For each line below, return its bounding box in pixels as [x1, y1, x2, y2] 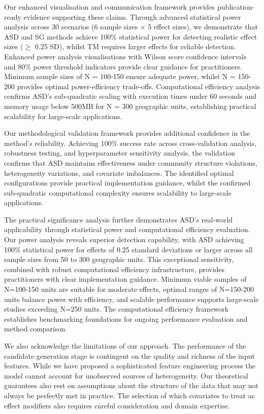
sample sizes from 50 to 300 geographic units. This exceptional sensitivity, [4, 254, 234, 265]
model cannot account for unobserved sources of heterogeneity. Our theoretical [4, 370, 248, 381]
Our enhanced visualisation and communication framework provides [4, 2, 215, 12]
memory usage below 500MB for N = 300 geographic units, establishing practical [4, 100, 256, 111]
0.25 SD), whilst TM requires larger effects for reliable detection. [35, 41, 236, 52]
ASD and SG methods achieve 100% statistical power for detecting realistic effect [4, 31, 257, 42]
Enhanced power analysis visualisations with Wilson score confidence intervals [4, 51, 247, 61]
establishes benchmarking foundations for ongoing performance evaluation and [4, 313, 248, 324]
